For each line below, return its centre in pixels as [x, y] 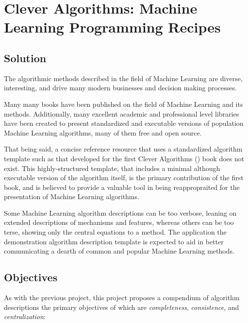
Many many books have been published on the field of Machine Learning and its [124, 104]
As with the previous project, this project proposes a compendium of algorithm [122, 297]
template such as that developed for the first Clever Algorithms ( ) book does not [124, 158]
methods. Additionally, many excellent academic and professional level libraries [122, 113]
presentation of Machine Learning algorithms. [72, 196]
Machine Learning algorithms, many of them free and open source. [103, 132]
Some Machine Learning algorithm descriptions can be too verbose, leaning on [120, 212]
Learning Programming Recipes [112, 27]
